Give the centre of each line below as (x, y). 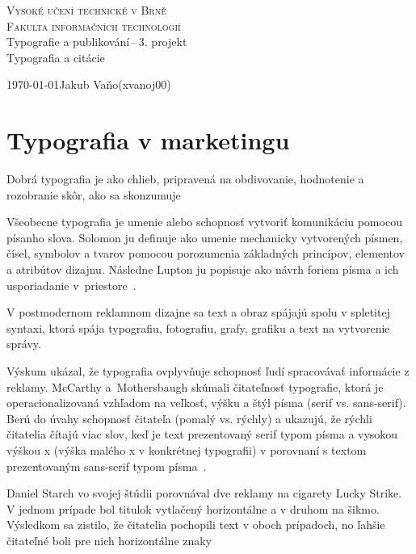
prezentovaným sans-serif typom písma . (107, 466)
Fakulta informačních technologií (94, 25)
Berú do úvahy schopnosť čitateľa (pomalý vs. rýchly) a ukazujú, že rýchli (189, 418)
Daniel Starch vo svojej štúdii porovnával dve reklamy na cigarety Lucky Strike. (204, 493)
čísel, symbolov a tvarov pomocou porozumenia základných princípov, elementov (206, 253)
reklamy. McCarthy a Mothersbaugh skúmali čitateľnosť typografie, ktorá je (195, 386)
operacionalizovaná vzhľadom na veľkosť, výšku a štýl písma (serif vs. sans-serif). (206, 403)
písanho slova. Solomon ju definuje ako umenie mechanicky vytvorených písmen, (205, 237)
